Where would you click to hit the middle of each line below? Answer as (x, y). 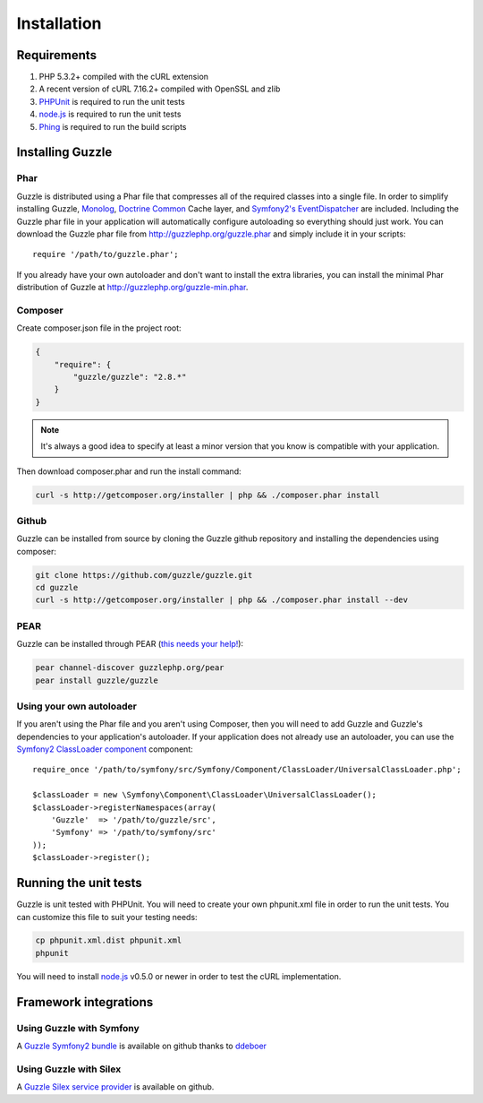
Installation (59, 23)
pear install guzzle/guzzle (97, 680)
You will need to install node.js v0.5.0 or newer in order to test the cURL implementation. (179, 976)
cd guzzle (57, 588)
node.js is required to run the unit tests (110, 114)
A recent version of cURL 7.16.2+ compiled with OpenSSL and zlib (160, 89)
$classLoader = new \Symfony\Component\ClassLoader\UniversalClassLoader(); (205, 795)
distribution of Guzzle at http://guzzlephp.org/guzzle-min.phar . (132, 288)
